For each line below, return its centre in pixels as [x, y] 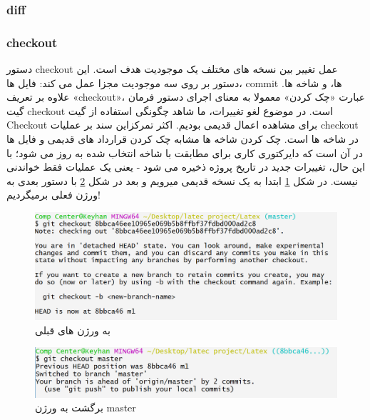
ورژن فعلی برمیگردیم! [53, 195]
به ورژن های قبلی [73, 330]
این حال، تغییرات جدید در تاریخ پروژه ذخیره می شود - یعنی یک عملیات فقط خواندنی [186, 167]
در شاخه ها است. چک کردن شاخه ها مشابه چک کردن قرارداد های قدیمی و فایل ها [183, 139]
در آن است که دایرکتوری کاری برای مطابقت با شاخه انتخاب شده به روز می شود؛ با [185, 152]
